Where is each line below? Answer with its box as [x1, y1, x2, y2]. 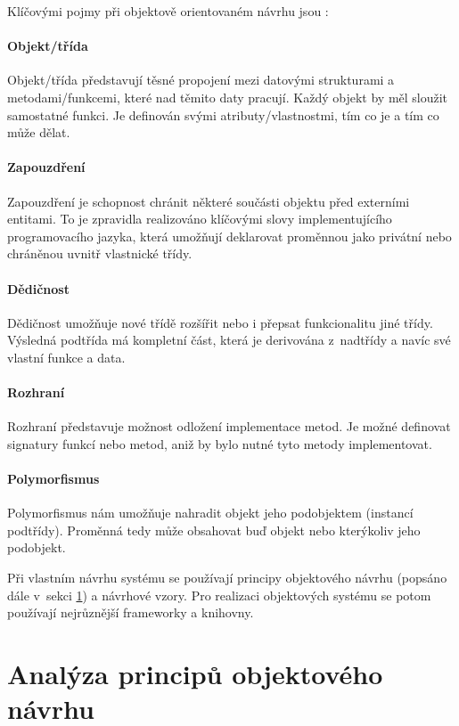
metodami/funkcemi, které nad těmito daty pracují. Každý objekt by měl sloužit [7, 87, 448, 106]
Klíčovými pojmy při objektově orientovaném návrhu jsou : [7, 2, 329, 20]
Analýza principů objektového [7, 656, 383, 692]
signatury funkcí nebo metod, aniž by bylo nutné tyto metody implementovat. [7, 434, 432, 453]
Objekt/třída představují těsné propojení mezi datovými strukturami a [7, 70, 395, 89]
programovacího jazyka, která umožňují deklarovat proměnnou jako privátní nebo [7, 226, 452, 245]
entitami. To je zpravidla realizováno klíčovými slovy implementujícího [7, 209, 392, 228]
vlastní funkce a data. [7, 347, 126, 366]
